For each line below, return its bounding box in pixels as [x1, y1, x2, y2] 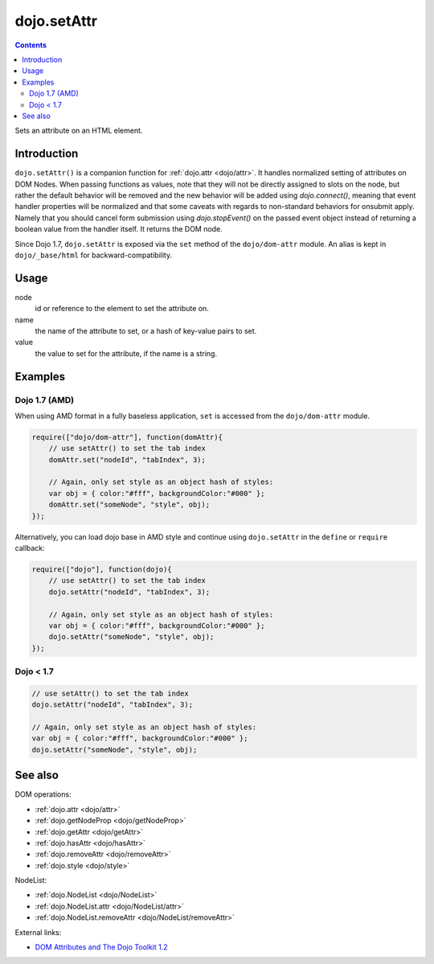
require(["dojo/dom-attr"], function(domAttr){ [31, 433, 223, 441]
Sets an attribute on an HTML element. [14, 125, 143, 136]
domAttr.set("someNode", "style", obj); [48, 500, 211, 510]
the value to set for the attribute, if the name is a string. [35, 348, 217, 358]
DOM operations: [14, 790, 72, 799]
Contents [14, 40, 47, 50]
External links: [14, 927, 62, 937]
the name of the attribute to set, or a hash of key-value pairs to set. [35, 326, 257, 335]
